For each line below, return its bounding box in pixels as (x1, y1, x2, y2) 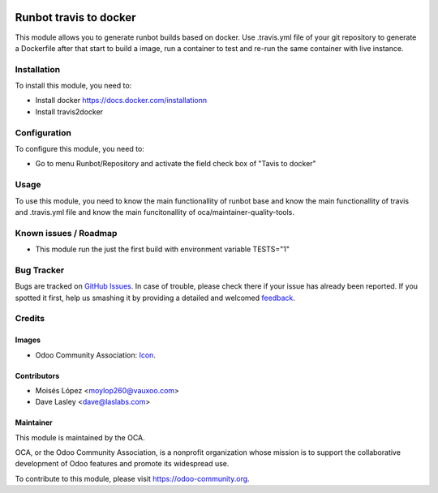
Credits (15, 313, 45, 324)
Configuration (15, 126, 72, 138)
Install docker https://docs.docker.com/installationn (35, 96, 208, 105)
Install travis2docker (35, 106, 104, 117)
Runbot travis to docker (15, 11, 137, 24)
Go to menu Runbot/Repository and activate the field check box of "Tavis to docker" (35, 159, 316, 169)
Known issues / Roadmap (15, 227, 118, 238)
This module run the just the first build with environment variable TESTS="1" (35, 244, 290, 255)
